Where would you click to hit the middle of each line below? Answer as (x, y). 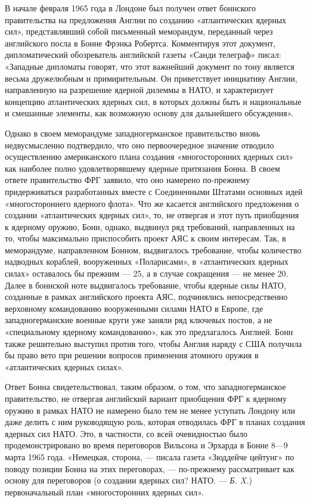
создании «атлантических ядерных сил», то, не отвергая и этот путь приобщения (152, 215)
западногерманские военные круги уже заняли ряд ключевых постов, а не (139, 320)
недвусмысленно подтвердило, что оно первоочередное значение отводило (139, 145)
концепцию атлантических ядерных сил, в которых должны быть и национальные (153, 101)
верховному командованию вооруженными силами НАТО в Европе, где (134, 308)
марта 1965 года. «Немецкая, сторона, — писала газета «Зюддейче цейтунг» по (150, 456)
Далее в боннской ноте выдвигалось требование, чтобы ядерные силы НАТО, (145, 285)
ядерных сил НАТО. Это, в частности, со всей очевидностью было (126, 433)
